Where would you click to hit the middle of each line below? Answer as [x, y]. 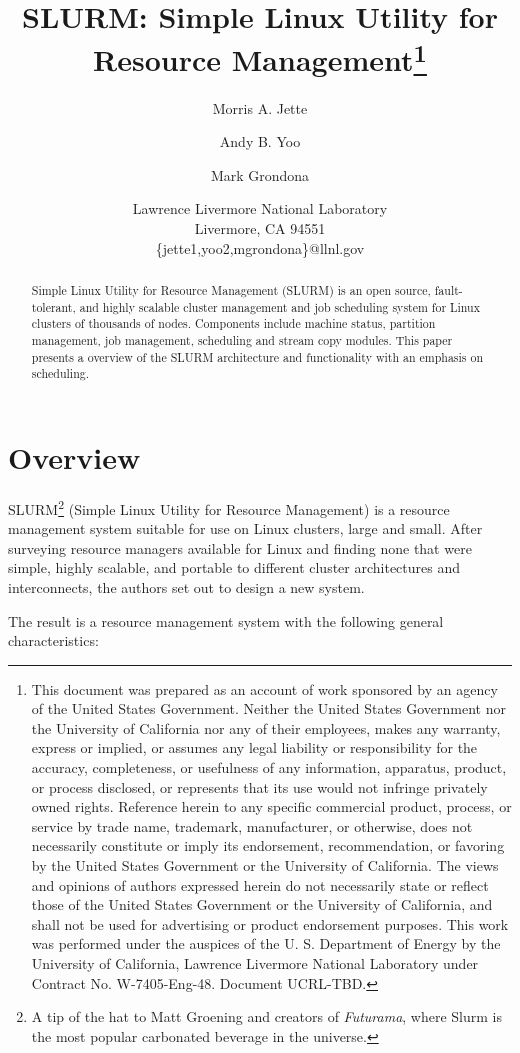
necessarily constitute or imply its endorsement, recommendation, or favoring [268, 845]
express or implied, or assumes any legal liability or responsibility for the [254, 747]
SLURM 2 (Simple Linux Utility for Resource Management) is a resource [229, 507]
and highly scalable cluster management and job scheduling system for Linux [279, 306]
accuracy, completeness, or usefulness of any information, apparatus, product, [269, 767]
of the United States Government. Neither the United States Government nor [268, 708]
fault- [448, 290]
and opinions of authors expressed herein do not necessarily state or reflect [260, 884]
